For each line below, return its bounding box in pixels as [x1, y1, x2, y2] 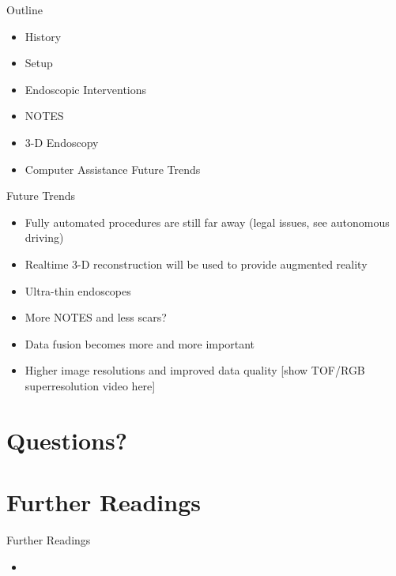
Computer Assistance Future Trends [25, 160, 201, 177]
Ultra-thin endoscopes [25, 282, 131, 299]
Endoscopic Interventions [25, 81, 147, 97]
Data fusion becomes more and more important [25, 335, 255, 352]
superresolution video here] [25, 377, 156, 393]
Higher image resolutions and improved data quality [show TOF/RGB [25, 362, 365, 378]
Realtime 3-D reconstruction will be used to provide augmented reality [25, 255, 368, 272]
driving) [25, 229, 64, 246]
